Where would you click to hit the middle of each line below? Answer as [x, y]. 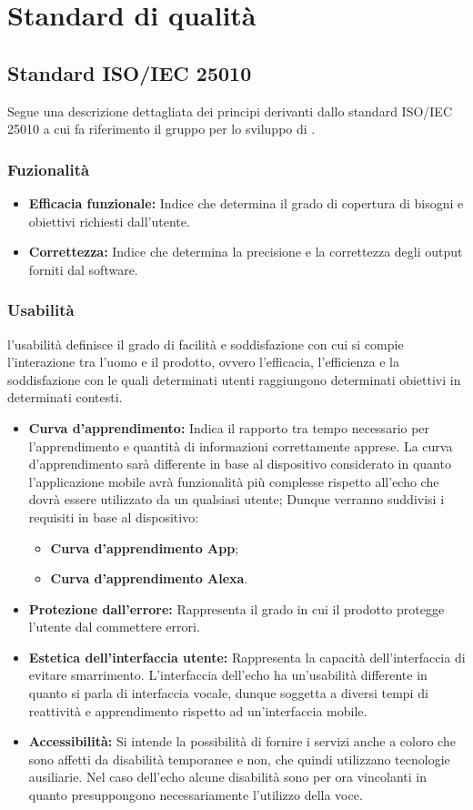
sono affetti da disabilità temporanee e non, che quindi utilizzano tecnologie [239, 759]
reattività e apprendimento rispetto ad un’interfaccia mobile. [198, 710]
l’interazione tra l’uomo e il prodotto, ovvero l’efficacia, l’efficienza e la [204, 362]
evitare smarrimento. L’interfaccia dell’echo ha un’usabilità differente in [228, 675]
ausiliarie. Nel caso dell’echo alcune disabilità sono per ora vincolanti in [227, 777]
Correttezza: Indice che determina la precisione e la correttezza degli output [246, 252]
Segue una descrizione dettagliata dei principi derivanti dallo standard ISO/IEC [230, 111]
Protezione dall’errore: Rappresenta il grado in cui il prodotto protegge [236, 608]
